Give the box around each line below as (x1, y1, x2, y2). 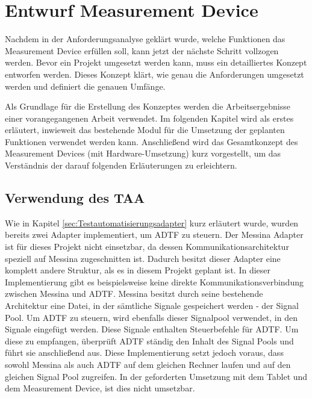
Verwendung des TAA (5, 188, 145, 207)
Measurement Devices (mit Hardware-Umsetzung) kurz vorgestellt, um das (5, 147, 281, 160)
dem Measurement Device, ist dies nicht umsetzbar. (5, 382, 195, 394)
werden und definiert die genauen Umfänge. (5, 79, 166, 92)
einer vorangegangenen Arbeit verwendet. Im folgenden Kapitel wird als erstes (5, 111, 294, 124)
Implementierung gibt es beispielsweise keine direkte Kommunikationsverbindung (5, 275, 304, 288)
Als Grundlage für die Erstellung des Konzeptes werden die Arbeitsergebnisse (5, 100, 290, 113)
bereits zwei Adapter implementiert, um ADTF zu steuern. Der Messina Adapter (5, 228, 304, 241)
